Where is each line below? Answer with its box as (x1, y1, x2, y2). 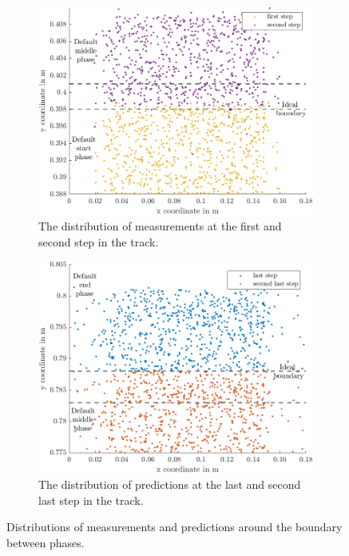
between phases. (6, 534, 85, 550)
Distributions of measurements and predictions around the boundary (6, 518, 343, 535)
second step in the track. (38, 233, 159, 250)
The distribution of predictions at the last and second (38, 476, 301, 492)
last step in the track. (38, 491, 144, 508)
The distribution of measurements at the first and (38, 218, 282, 234)
